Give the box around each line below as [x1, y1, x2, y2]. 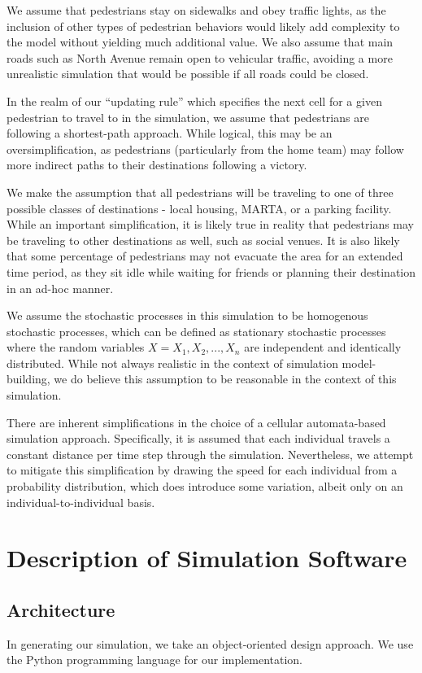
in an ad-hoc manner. [7, 279, 114, 296]
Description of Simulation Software [7, 541, 407, 575]
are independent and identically [244, 339, 402, 356]
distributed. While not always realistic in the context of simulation [7, 354, 338, 371]
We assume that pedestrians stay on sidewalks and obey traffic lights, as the [7, 2, 386, 18]
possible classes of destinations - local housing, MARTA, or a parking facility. [7, 199, 392, 216]
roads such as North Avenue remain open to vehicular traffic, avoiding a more [7, 49, 393, 66]
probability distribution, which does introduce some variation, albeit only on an [7, 478, 403, 495]
